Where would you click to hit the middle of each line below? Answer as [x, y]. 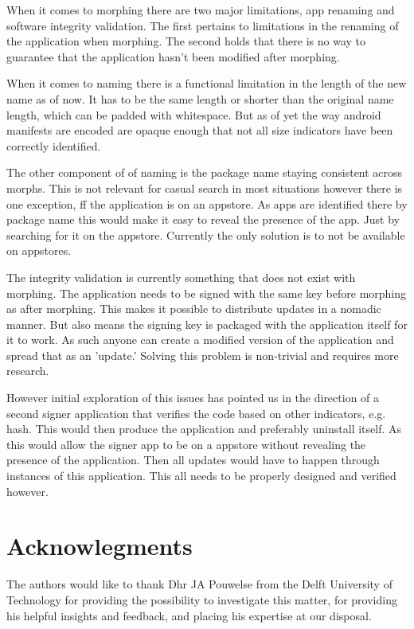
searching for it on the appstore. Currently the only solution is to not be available [206, 234]
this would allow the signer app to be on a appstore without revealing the [186, 444]
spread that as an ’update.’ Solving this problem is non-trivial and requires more [203, 355]
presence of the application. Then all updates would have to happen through [193, 460]
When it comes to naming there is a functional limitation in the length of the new [207, 83]
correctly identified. [54, 145]
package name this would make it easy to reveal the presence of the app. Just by [203, 219]
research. [28, 371]
